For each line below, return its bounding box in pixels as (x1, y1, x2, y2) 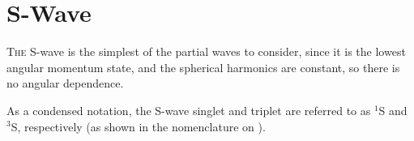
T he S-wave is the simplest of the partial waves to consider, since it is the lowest (6, 43, 406, 60)
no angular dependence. (6, 75, 124, 92)
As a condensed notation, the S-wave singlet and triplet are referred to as (6, 101, 371, 118)
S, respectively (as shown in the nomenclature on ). (11, 117, 266, 135)
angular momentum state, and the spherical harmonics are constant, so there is (6, 58, 400, 75)
